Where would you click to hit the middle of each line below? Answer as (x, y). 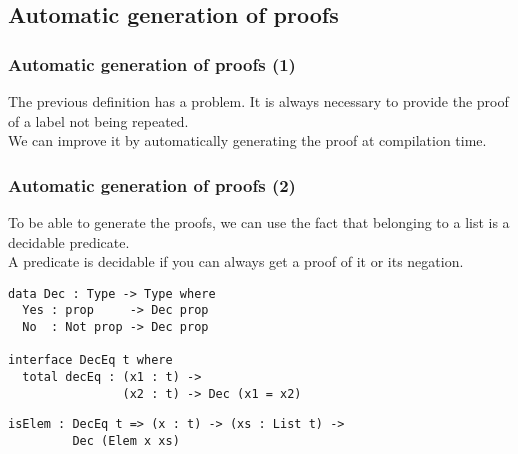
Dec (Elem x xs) (126, 441)
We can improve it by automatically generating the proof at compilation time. (247, 140)
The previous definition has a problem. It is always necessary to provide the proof (258, 101)
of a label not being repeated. (98, 120)
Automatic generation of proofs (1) (152, 63)
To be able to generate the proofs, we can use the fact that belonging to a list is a (259, 222)
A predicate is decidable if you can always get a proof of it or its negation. (236, 261)
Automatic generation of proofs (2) (152, 184)
